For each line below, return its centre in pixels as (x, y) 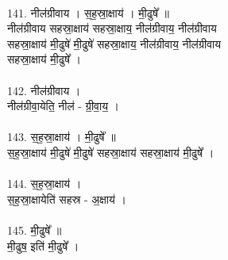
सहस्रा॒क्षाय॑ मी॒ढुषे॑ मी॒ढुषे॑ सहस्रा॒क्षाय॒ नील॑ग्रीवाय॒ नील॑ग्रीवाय (114, 43)
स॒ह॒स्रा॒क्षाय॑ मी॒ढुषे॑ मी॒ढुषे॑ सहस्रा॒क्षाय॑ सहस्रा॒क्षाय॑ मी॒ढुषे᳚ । (111, 152)
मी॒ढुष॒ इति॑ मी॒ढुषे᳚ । (43, 245)
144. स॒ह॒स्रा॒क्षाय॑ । (44, 184)
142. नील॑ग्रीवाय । (44, 90)
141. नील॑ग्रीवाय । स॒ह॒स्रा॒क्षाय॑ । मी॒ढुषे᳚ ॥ (89, 12)
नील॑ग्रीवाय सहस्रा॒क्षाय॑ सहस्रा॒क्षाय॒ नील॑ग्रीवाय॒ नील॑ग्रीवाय (112, 28)
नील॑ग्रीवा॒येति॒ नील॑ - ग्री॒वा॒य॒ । (64, 106)
